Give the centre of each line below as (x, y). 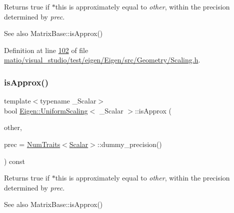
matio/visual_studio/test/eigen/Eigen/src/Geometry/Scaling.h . (102, 60)
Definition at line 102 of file (46, 50)
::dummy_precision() (129, 144)
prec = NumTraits (32, 144)
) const (15, 161)
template (17, 101)
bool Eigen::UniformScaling (46, 110)
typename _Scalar (68, 101)
